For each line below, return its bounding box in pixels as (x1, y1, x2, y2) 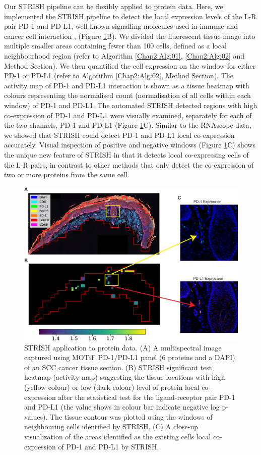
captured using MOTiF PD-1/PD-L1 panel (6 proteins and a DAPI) (24, 352, 235, 363)
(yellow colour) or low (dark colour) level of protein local (24, 381, 200, 392)
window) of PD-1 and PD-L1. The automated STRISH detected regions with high (4, 99, 257, 110)
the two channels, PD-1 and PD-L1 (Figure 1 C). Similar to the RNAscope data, (4, 120, 251, 130)
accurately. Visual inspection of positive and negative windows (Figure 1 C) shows (4, 139, 255, 150)
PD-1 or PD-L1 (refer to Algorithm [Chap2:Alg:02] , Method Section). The (4, 70, 234, 81)
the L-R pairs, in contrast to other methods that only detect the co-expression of (4, 159, 254, 170)
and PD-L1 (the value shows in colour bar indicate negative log (24, 401, 220, 412)
